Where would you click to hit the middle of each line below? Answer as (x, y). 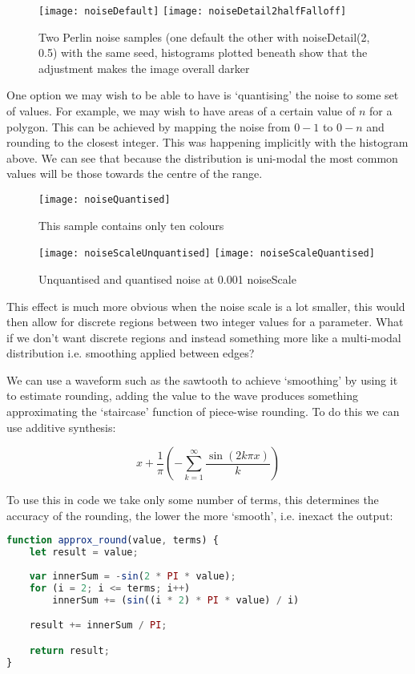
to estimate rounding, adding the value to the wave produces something (182, 396)
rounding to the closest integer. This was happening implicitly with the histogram (207, 142)
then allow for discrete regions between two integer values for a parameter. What (205, 322)
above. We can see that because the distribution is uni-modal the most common (202, 157)
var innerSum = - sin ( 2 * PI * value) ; (133, 577)
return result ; (69, 650)
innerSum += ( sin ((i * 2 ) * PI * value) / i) (176, 600)
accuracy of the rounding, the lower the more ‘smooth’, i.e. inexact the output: (200, 515)
